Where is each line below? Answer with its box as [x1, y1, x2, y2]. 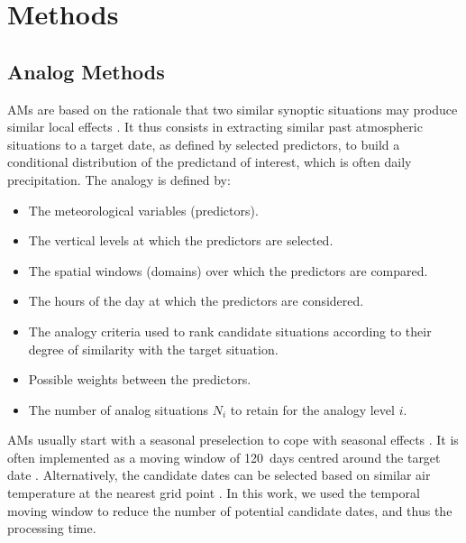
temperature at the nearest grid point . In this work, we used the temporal [7, 483, 420, 502]
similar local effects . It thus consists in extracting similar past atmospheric [7, 117, 423, 136]
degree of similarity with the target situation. [28, 339, 279, 358]
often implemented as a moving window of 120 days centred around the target [7, 447, 441, 466]
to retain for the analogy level [230, 400, 395, 419]
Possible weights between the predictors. [28, 370, 251, 389]
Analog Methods [7, 57, 165, 85]
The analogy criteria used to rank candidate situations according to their [28, 321, 432, 340]
